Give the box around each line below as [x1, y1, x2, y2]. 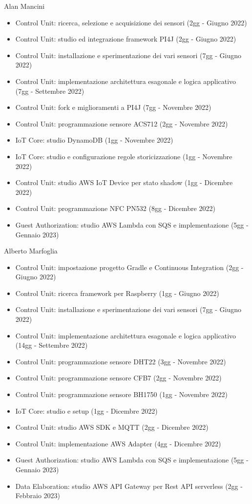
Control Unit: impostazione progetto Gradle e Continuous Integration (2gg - [15, 262, 244, 272]
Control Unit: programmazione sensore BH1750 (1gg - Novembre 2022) [15, 389, 228, 399]
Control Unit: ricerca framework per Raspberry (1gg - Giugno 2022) [15, 288, 219, 298]
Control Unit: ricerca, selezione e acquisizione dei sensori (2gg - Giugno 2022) [15, 17, 247, 27]
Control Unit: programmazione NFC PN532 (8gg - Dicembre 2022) [15, 203, 215, 213]
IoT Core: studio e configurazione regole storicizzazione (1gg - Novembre [15, 151, 232, 161]
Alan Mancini [4, 1, 45, 11]
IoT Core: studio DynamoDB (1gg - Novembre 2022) [15, 135, 173, 145]
